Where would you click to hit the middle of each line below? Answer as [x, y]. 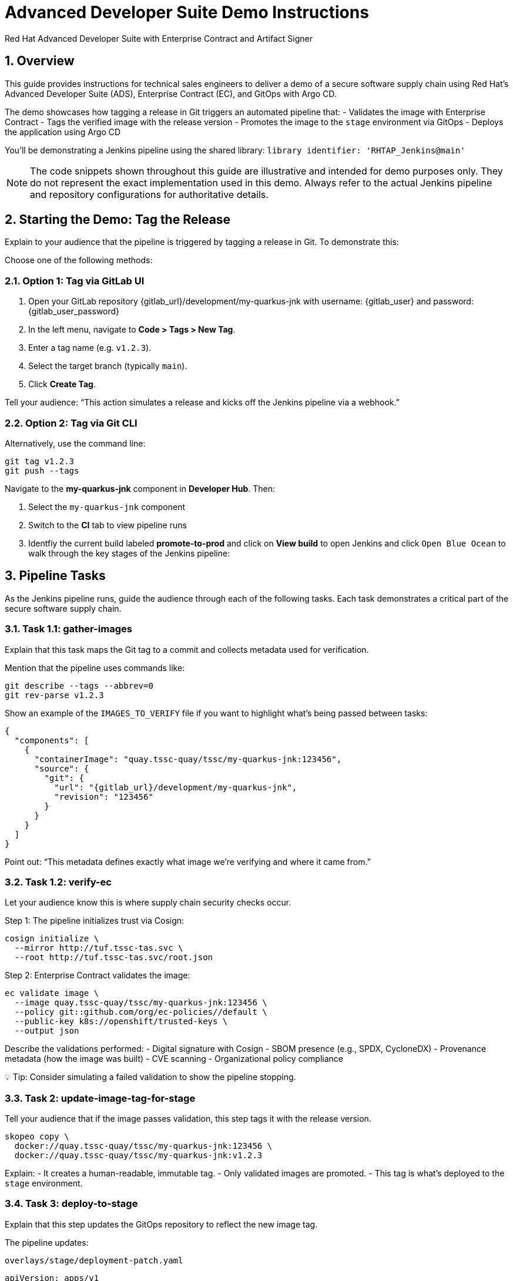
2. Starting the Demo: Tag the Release [118, 220]
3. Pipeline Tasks [55, 576]
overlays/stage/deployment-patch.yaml [94, 1260]
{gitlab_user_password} [74, 311]
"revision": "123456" [104, 797]
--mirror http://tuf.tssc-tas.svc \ [99, 948]
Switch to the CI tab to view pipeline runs [108, 525]
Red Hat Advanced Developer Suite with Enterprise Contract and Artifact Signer [159, 38]
